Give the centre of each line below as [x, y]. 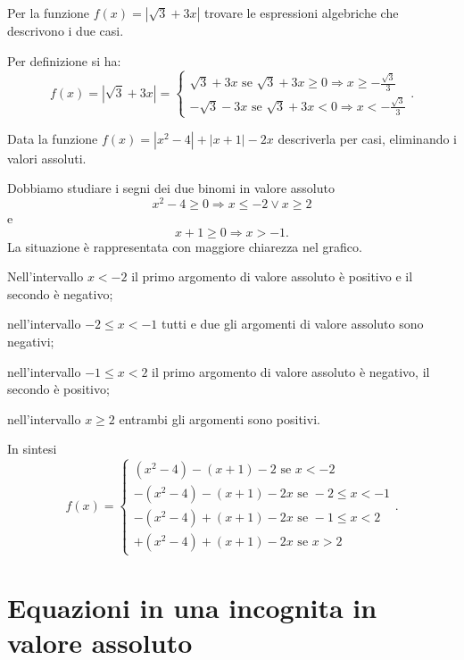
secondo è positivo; [58, 389]
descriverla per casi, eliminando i [368, 138]
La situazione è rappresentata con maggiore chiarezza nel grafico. [185, 246]
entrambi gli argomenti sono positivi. [220, 418]
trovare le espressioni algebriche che [302, 13]
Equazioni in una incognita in [192, 607]
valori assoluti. [47, 158]
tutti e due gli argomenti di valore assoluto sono [292, 324]
